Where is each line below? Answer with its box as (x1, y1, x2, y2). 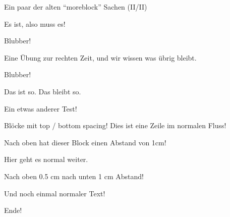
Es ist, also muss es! (4, 18, 66, 29)
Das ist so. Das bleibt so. (4, 86, 81, 96)
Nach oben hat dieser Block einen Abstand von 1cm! (4, 137, 166, 147)
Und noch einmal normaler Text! (4, 188, 105, 198)
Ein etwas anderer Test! (4, 103, 77, 114)
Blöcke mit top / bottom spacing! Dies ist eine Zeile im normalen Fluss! (4, 120, 226, 131)
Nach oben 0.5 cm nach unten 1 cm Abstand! (4, 171, 144, 181)
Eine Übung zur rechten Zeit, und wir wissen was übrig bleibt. (4, 52, 197, 63)
